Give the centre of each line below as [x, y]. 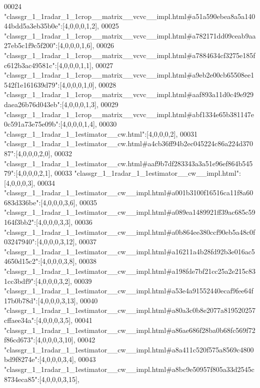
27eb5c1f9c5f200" [30, 45]
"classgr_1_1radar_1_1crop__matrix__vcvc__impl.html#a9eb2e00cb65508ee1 [129, 75]
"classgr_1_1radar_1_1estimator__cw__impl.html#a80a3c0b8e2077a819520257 [130, 310]
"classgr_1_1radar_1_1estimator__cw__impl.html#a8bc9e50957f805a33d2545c [129, 369]
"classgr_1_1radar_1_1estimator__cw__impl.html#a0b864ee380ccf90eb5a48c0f [130, 232]
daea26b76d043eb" [32, 104]
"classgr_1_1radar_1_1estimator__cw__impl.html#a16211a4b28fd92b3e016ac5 [129, 251]
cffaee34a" [19, 320]
